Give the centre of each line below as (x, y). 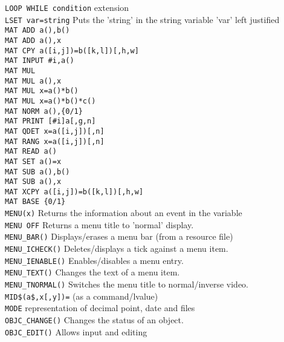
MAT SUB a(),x (33, 182)
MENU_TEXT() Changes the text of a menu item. (92, 272)
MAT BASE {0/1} (35, 202)
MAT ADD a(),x (33, 40)
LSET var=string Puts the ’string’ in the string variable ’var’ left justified (142, 19)
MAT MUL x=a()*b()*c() (50, 101)
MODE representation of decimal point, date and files (100, 308)
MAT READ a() (31, 152)
